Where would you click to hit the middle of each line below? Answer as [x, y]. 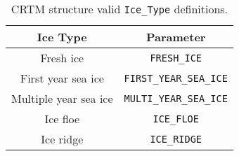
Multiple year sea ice [62, 98]
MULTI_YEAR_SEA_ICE [176, 98]
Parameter [176, 37]
